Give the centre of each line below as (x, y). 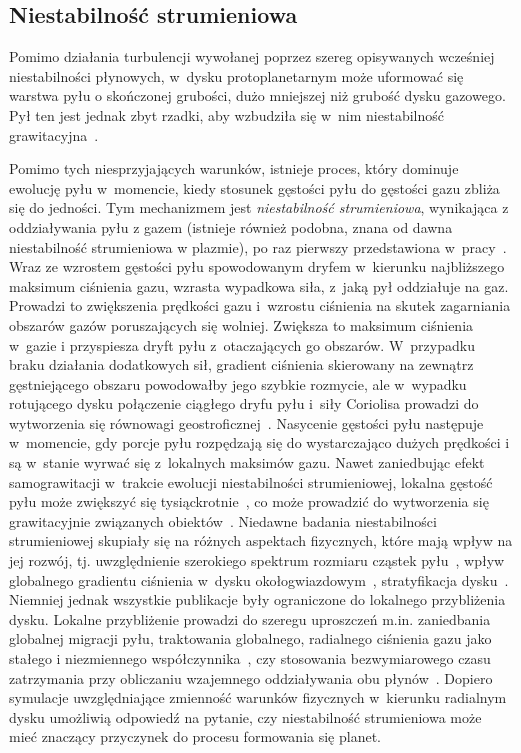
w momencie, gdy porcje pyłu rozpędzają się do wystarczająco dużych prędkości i (259, 442)
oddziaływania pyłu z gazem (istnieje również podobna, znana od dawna (231, 226)
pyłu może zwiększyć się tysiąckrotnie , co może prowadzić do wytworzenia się (249, 501)
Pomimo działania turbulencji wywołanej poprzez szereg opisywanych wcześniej (252, 56)
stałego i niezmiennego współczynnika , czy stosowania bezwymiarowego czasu (250, 658)
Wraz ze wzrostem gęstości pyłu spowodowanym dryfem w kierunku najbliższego (257, 266)
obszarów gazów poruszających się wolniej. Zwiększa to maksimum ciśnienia (241, 324)
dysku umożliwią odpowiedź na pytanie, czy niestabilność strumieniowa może (245, 716)
